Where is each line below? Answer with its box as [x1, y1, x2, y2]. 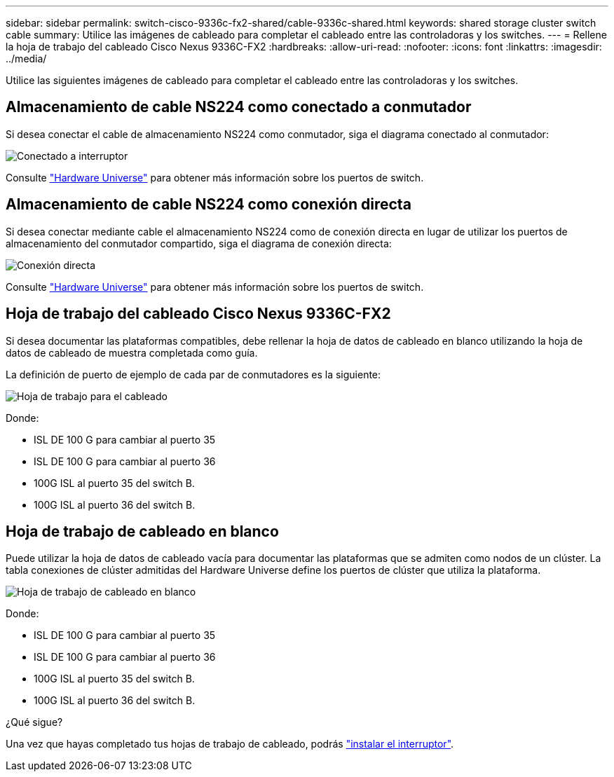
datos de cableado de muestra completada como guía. [6, 346, 258, 359]
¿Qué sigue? [6, 716, 63, 729]
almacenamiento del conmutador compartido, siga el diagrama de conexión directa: [6, 237, 392, 249]
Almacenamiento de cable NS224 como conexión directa [6, 195, 411, 214]
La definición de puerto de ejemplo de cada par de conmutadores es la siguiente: [6, 368, 381, 380]
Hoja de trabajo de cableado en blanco [6, 522, 279, 540]
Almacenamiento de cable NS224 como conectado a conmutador [6, 98, 472, 116]
